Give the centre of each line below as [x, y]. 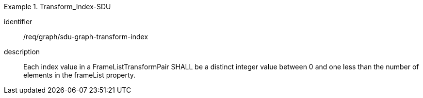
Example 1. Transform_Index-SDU [57, 7]
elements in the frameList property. [80, 75]
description [22, 52]
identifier [18, 22]
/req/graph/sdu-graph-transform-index [86, 37]
